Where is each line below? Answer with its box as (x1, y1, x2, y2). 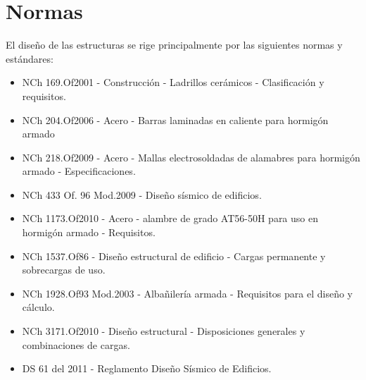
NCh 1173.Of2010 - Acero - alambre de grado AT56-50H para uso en (22, 211, 318, 226)
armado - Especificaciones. (22, 164, 136, 178)
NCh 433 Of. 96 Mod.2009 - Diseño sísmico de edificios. (22, 187, 262, 202)
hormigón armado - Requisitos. (22, 225, 156, 240)
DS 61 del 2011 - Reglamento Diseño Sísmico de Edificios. (22, 361, 272, 376)
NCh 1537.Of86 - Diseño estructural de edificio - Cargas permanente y (22, 248, 326, 263)
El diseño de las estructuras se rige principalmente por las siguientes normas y (6, 37, 343, 52)
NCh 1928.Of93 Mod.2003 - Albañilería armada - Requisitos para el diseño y (22, 286, 353, 300)
